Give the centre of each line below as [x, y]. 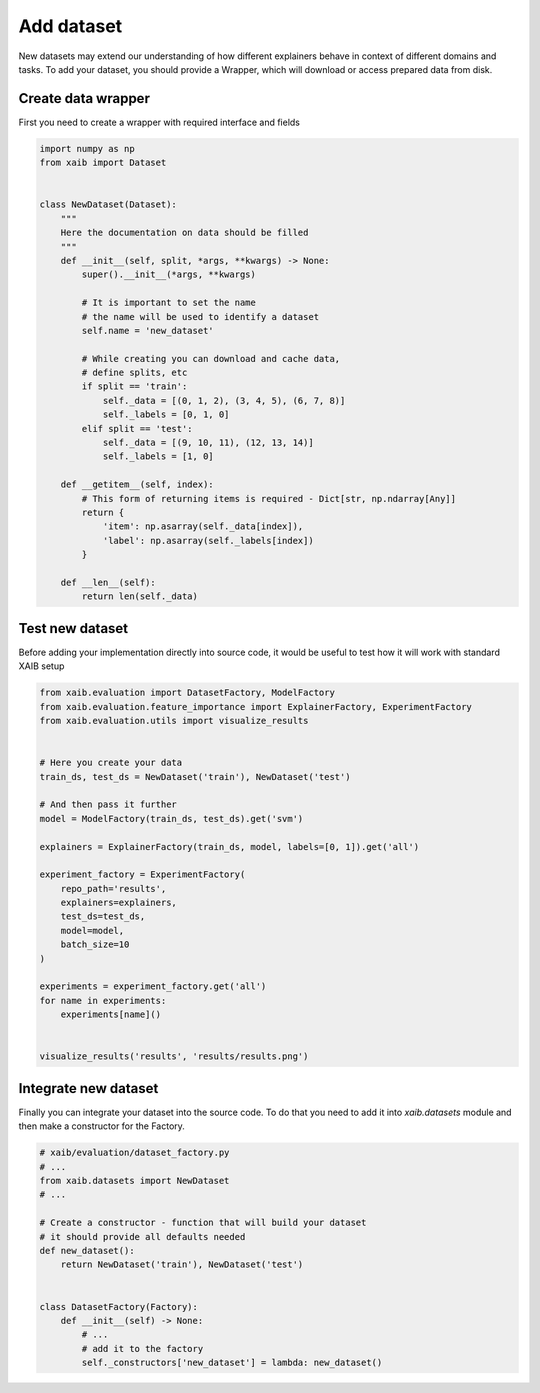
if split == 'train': [134, 386]
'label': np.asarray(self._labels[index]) [208, 540]
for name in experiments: [103, 1000]
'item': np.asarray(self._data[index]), [203, 526]
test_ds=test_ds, [103, 916]
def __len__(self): [108, 582]
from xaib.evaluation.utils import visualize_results [174, 720]
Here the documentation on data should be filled [184, 233]
